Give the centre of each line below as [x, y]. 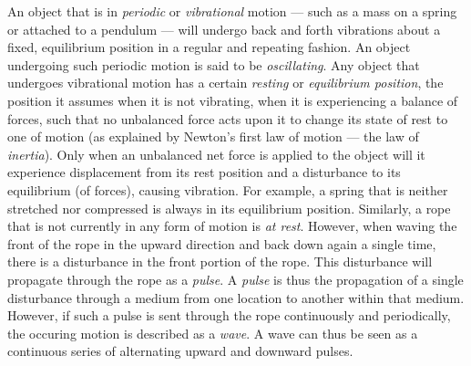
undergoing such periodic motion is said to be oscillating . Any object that [214, 64]
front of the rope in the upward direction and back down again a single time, [222, 243]
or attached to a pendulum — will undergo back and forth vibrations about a [224, 29]
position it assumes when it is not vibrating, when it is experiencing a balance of [233, 100]
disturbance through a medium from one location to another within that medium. [236, 297]
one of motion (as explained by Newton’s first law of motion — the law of [213, 136]
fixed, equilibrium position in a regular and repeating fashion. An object [209, 47]
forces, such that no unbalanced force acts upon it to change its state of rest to [228, 118]
